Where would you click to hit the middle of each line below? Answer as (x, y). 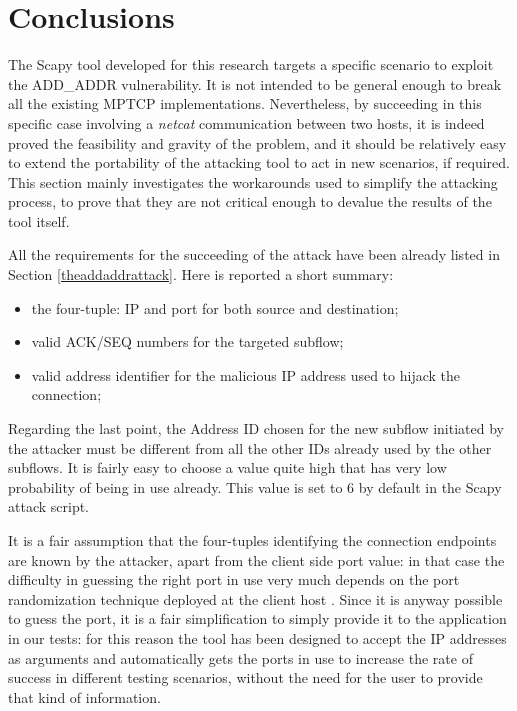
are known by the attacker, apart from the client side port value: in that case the (256, 559)
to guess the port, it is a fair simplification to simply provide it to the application (257, 618)
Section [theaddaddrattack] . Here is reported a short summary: (201, 274)
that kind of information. (84, 696)
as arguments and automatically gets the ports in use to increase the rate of (240, 657)
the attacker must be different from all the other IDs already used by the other (250, 447)
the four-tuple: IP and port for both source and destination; (215, 307)
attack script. (49, 506)
